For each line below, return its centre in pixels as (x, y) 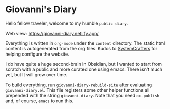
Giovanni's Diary (41, 9)
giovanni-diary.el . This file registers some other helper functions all (77, 90)
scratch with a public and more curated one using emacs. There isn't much (84, 69)
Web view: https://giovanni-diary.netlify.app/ (52, 33)
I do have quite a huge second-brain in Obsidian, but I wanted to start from (83, 64)
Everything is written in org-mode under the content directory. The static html (85, 43)
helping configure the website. (37, 54)
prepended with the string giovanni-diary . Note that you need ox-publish (82, 95)
